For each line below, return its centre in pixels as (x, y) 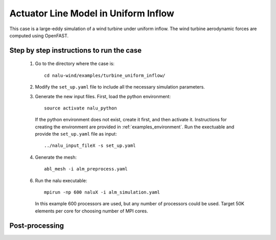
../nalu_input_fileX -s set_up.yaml (90, 146)
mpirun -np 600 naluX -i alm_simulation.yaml (102, 192)
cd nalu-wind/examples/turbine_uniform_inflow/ (105, 75)
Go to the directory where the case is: (75, 63)
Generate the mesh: (56, 157)
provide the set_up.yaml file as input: (76, 134)
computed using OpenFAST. (39, 35)
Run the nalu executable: (61, 180)
